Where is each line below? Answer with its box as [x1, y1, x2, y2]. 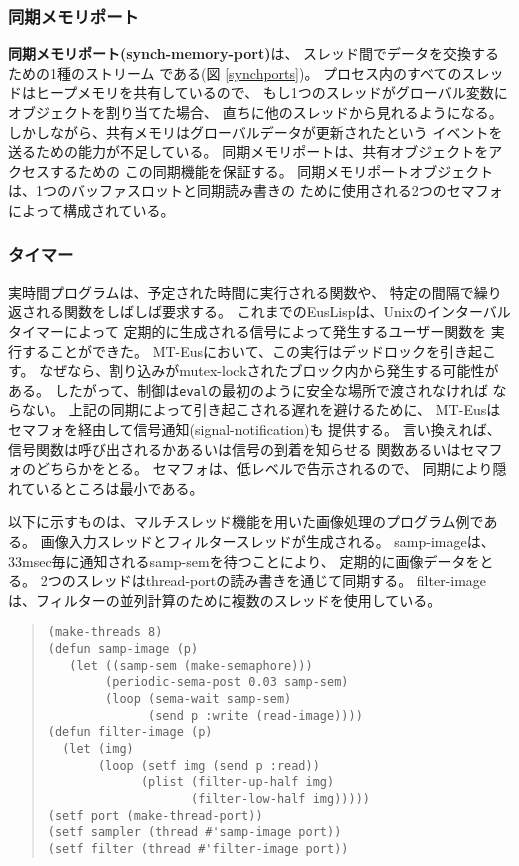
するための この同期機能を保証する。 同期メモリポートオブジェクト [49, 160, 494, 181]
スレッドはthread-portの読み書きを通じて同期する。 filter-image [75, 570, 487, 591]
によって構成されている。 [8, 199, 175, 220]
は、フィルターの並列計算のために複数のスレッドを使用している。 [8, 589, 442, 610]
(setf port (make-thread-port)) [47, 808, 263, 823]
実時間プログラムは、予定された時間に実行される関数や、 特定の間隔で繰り [8, 281, 502, 302]
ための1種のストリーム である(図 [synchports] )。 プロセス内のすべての [8, 62, 462, 83]
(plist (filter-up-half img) [140, 775, 335, 790]
